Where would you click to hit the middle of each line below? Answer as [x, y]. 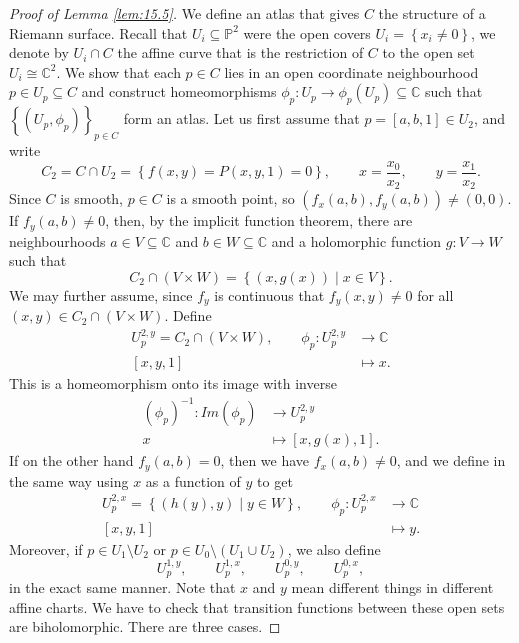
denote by [39, 52]
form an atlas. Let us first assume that [241, 118]
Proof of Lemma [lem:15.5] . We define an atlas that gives [184, 13]
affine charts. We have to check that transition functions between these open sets [257, 606]
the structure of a [432, 13]
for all [435, 294]
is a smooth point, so [230, 198]
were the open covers [307, 32]
